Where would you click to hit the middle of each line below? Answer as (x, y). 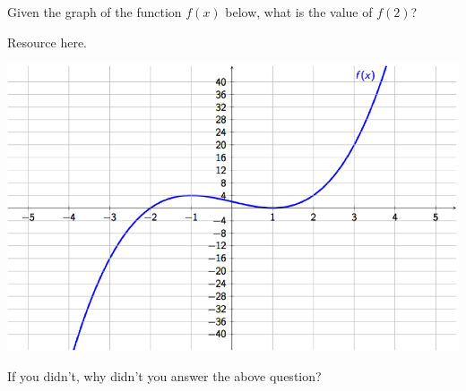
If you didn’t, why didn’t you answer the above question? (164, 375)
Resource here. (47, 42)
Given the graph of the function (95, 12)
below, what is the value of (299, 12)
